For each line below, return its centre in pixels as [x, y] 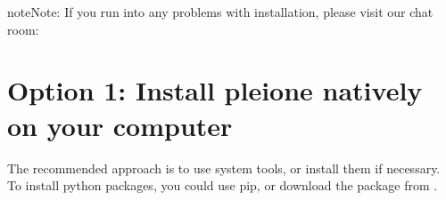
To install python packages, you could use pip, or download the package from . [223, 185]
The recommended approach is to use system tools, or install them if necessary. [224, 168]
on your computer [120, 125]
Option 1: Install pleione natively [215, 90]
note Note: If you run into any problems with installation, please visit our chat [220, 12]
